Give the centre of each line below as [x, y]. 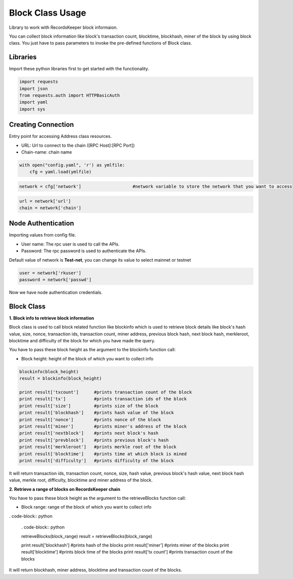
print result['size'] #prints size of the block [89, 406]
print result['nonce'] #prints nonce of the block [90, 420]
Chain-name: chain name [47, 152]
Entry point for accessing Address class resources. [60, 136]
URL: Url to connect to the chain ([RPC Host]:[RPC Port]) [78, 145]
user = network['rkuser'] [50, 273]
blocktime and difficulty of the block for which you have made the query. [82, 341]
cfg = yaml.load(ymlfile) [61, 172]
